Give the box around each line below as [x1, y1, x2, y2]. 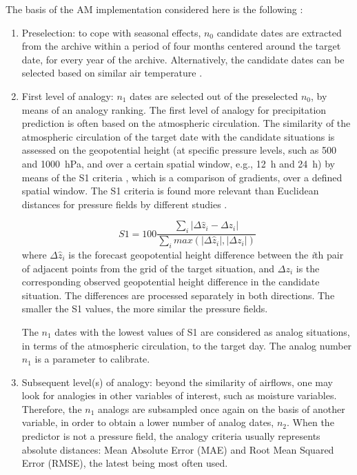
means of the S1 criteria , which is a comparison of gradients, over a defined [21, 170, 343, 184]
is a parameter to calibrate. [34, 352, 150, 366]
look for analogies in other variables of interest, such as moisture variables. [21, 388, 337, 403]
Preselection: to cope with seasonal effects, [21, 25, 201, 39]
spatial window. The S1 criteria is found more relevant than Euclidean [21, 183, 319, 198]
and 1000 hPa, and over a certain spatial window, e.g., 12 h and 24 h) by [21, 156, 336, 170]
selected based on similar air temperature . [21, 65, 203, 80]
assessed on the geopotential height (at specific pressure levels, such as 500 [21, 143, 336, 157]
